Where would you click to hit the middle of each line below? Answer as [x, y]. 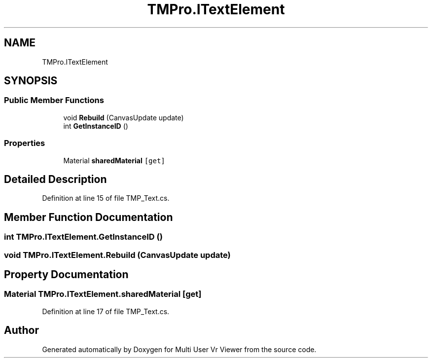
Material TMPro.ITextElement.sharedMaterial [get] [103, 294]
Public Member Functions [54, 100]
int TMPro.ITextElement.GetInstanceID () [83, 237]
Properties [25, 143]
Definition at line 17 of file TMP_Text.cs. [106, 311]
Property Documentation [66, 275]
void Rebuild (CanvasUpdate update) [124, 117]
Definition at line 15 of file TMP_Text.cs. [106, 198]
